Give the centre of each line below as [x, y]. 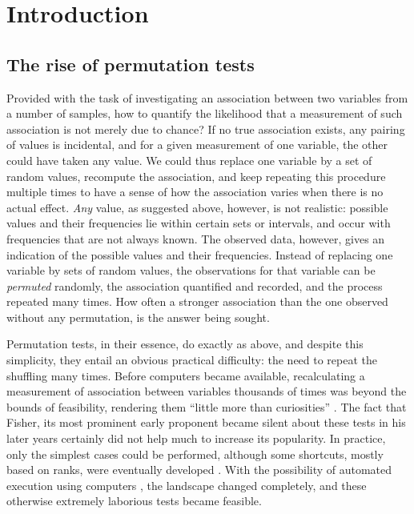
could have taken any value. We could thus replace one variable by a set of [189, 160]
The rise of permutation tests [131, 64]
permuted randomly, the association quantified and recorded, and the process [195, 285]
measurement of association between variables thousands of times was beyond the [207, 391]
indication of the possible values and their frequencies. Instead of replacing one [200, 254]
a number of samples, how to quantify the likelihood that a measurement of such [205, 113]
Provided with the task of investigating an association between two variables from [207, 97]
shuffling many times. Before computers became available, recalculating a [186, 375]
